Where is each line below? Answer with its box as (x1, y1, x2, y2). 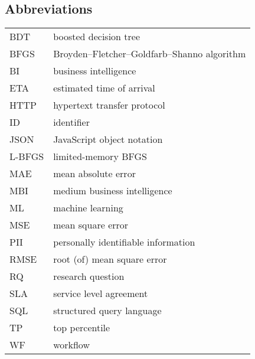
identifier (53, 115, 90, 129)
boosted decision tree (53, 30, 140, 44)
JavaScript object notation (53, 132, 163, 146)
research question (53, 269, 125, 283)
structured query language (53, 303, 162, 318)
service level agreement (53, 286, 148, 301)
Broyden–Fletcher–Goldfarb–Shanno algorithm (53, 47, 246, 61)
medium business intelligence (53, 184, 172, 198)
